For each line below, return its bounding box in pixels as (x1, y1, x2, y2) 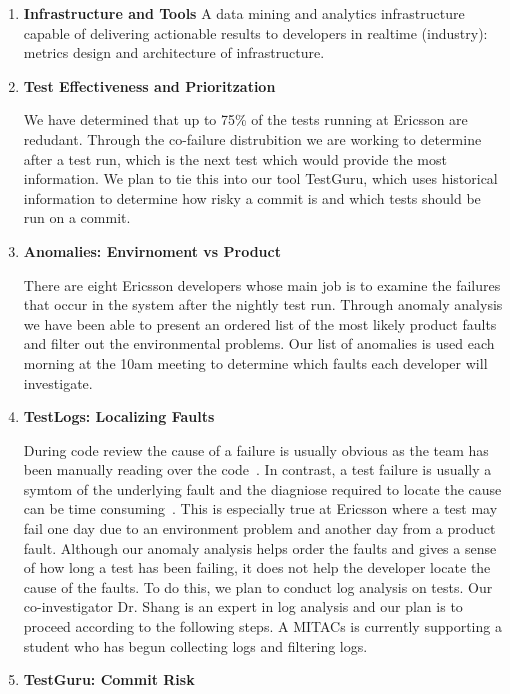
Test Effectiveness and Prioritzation (23, 75, 276, 96)
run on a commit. (23, 207, 131, 228)
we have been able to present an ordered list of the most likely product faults (23, 313, 497, 334)
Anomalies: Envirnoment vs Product (23, 240, 281, 261)
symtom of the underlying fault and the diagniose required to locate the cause (23, 478, 502, 499)
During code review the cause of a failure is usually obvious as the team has (23, 439, 489, 460)
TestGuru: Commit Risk (23, 669, 195, 690)
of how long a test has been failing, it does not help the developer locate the (23, 557, 491, 578)
